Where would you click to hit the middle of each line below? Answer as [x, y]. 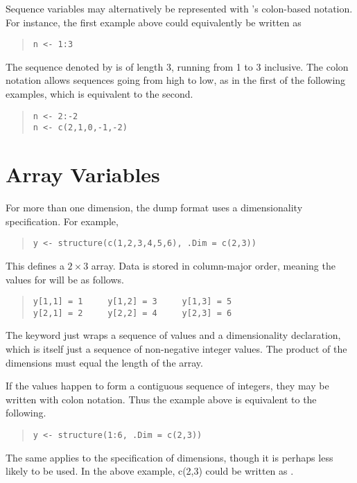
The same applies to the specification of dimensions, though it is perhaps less [169, 457]
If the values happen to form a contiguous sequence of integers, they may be [167, 386]
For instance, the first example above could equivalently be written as [154, 22]
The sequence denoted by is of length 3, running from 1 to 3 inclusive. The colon [177, 66]
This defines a [35, 265]
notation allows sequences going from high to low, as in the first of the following [176, 80]
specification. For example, [62, 221]
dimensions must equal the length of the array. [104, 362]
